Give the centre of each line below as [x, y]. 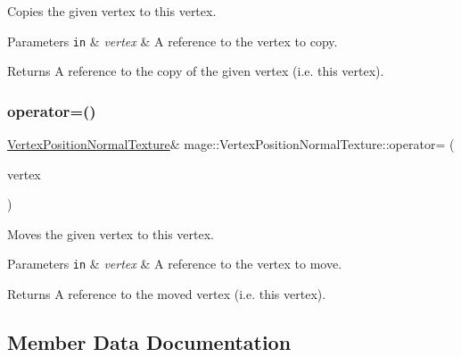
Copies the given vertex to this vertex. [112, 11]
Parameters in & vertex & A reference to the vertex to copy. [173, 41]
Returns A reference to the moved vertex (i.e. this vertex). [167, 294]
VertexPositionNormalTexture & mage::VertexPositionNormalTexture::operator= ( [231, 144]
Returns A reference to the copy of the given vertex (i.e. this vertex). [196, 71]
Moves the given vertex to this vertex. [111, 233]
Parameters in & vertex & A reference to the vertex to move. [175, 264]
